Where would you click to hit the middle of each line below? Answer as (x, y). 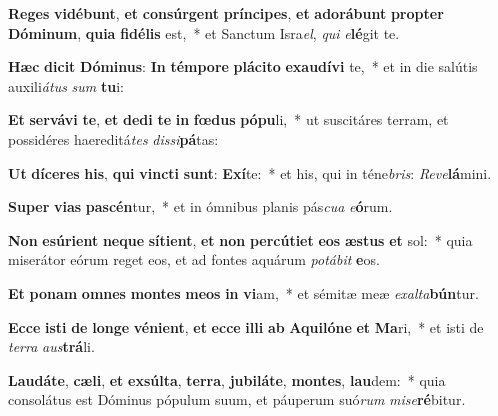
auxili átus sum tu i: (66, 85)
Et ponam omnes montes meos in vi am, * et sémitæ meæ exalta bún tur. (243, 292)
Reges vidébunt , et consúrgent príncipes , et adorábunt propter (226, 13)
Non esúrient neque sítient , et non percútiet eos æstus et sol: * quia (240, 239)
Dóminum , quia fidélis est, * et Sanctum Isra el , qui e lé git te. (204, 32)
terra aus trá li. (51, 346)
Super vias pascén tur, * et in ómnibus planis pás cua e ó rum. (200, 206)
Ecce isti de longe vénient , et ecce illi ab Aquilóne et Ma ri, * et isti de (246, 326)
